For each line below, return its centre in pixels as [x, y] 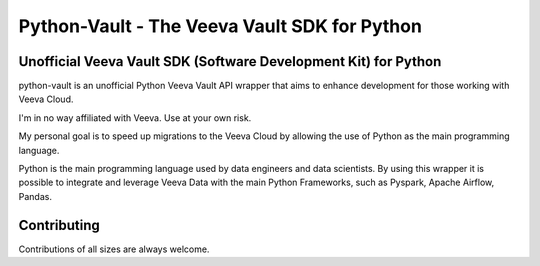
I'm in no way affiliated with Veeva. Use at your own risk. [135, 117]
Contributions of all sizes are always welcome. [114, 249]
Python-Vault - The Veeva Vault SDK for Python [220, 26]
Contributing [59, 225]
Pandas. [35, 196]
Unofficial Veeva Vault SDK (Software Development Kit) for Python [230, 61]
